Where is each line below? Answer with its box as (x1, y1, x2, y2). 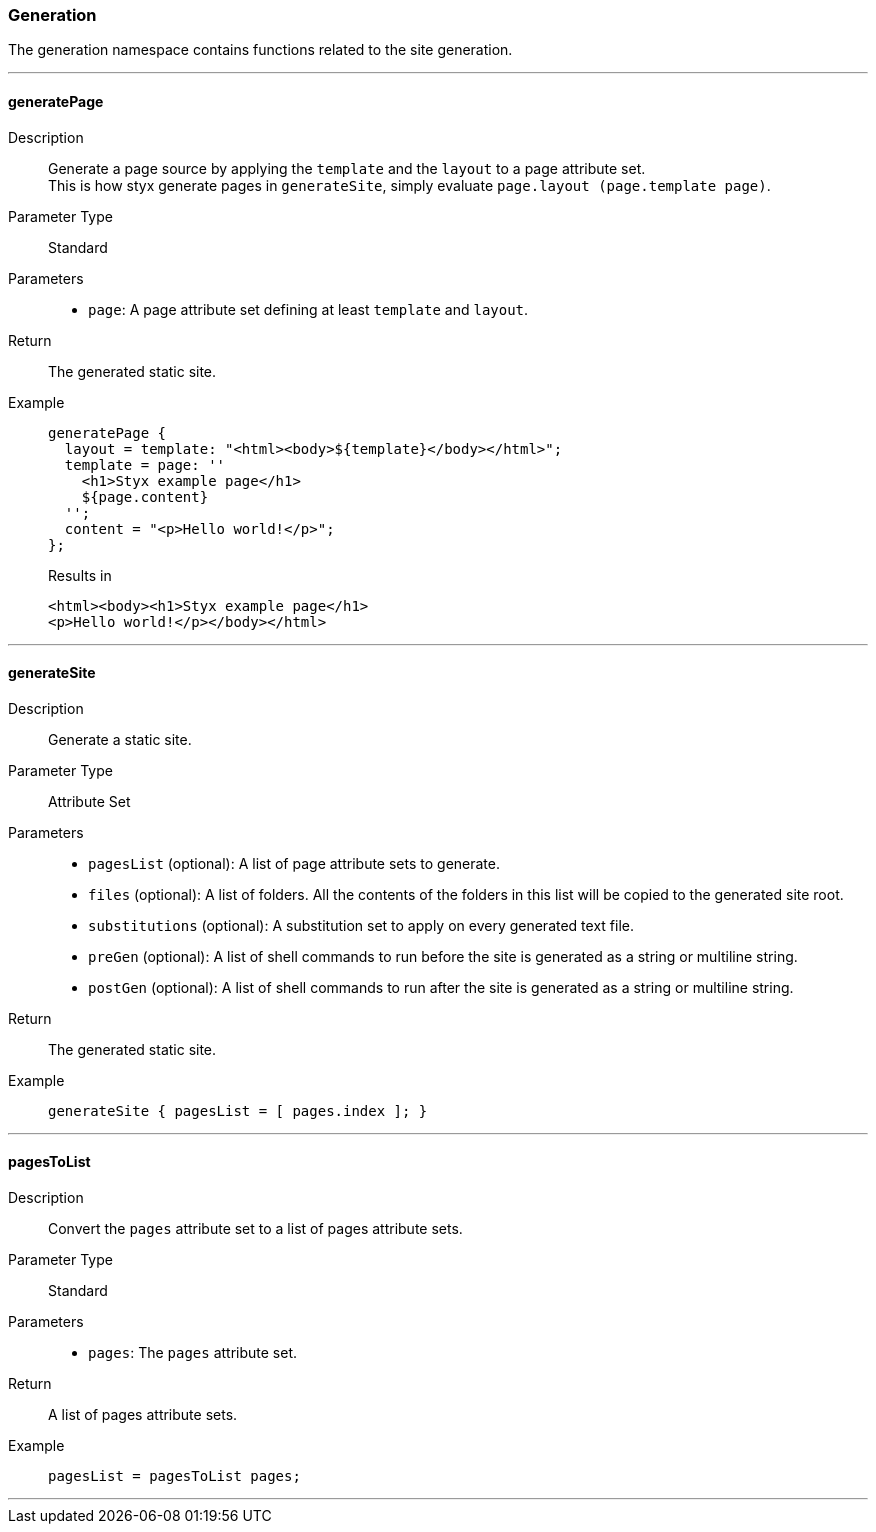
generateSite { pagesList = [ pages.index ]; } (48, 1102, 428, 1119)
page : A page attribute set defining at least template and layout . (88, 300, 529, 318)
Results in (48, 566, 112, 584)
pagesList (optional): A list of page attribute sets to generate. (88, 854, 500, 872)
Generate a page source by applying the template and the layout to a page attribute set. (48, 159, 646, 177)
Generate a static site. (48, 730, 192, 748)
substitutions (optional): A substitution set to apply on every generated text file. (88, 916, 634, 934)
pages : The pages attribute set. (88, 1344, 298, 1362)
